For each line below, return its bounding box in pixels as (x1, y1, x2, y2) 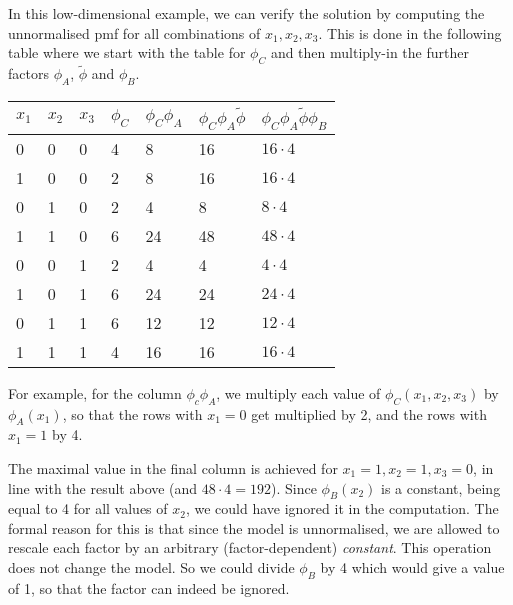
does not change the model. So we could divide (8, 557, 295, 578)
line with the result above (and (8, 477, 198, 498)
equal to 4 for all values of (8, 498, 168, 519)
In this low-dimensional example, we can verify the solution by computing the (8, 3, 485, 23)
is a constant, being (380, 477, 501, 498)
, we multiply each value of (216, 382, 381, 403)
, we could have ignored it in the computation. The (185, 498, 499, 519)
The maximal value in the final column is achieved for (8, 457, 338, 478)
